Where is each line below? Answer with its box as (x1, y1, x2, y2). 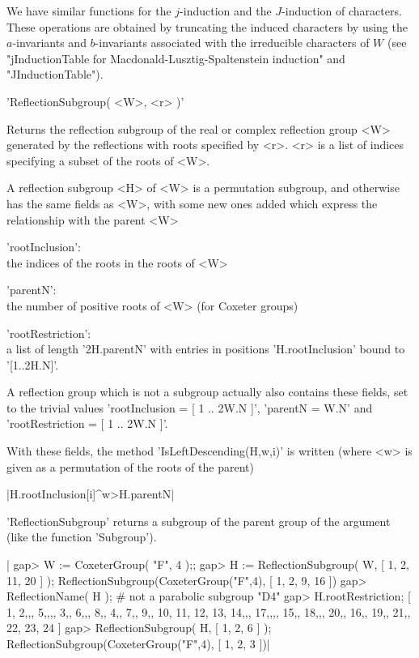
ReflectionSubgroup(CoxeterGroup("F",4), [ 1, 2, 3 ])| (6, 635, 270, 652)
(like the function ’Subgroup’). (6, 528, 157, 545)
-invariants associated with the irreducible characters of (95, 34, 370, 51)
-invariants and (12, 34, 87, 51)
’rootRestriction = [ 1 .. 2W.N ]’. (6, 415, 168, 432)
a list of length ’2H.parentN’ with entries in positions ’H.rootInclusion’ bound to (6, 340, 405, 357)
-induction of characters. (281, 2, 402, 19)
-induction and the (180, 2, 272, 19)
